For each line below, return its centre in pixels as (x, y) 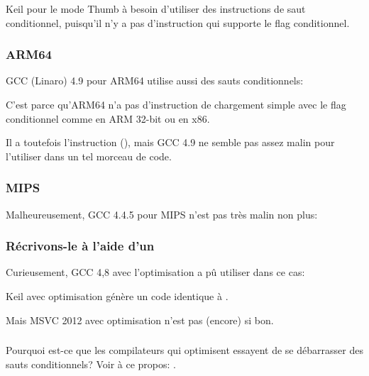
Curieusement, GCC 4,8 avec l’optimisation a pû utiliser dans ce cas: (155, 272)
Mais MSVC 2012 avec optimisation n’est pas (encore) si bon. (140, 320)
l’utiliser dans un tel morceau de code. (89, 156)
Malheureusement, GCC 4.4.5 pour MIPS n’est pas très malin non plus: (162, 214)
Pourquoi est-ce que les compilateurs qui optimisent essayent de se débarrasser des (184, 350)
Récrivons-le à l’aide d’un (80, 246)
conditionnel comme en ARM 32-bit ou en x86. (108, 118)
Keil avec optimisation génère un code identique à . (117, 296)
